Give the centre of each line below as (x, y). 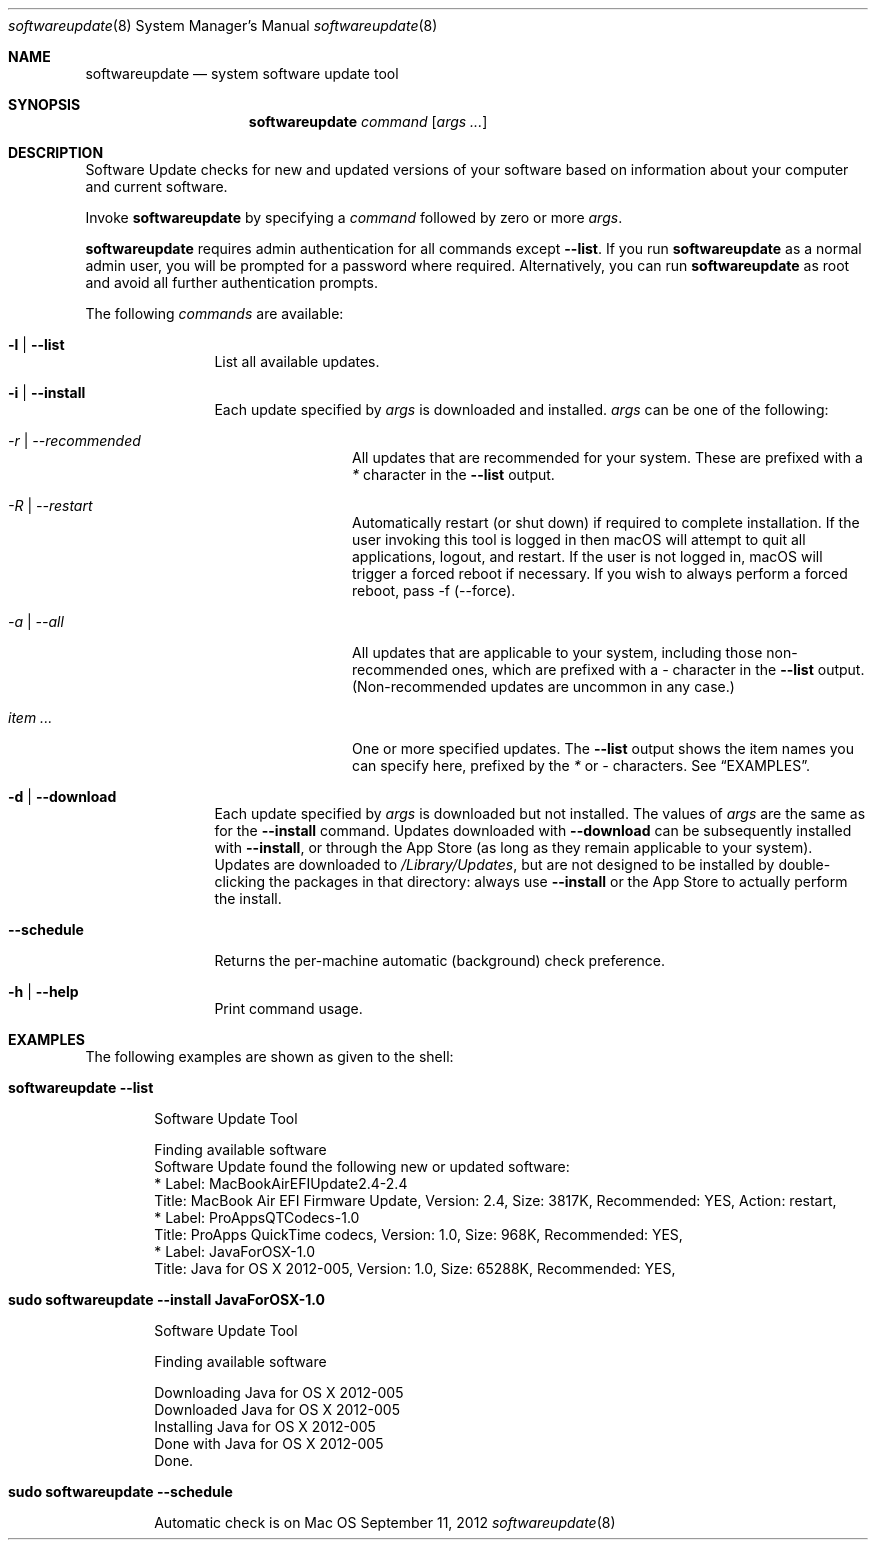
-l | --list (36, 344)
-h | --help (43, 991)
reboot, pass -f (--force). (434, 590)
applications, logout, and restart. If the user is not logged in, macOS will (587, 556)
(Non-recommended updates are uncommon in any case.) (543, 686)
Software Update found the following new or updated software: (362, 1166)
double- (804, 864)
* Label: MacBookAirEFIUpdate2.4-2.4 (281, 1183)
